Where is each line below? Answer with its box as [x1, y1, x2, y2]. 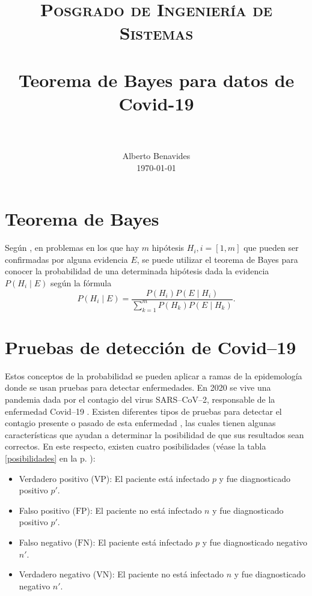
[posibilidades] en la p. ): [5, 452, 96, 465]
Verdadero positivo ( [19, 472, 94, 484]
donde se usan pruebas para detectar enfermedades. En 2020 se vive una [5, 381, 271, 394]
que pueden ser [243, 241, 299, 254]
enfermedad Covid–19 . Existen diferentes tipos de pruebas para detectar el [5, 405, 282, 417]
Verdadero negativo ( [19, 568, 97, 580]
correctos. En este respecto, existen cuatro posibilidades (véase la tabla [5, 440, 266, 453]
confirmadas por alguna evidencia [5, 253, 128, 265]
